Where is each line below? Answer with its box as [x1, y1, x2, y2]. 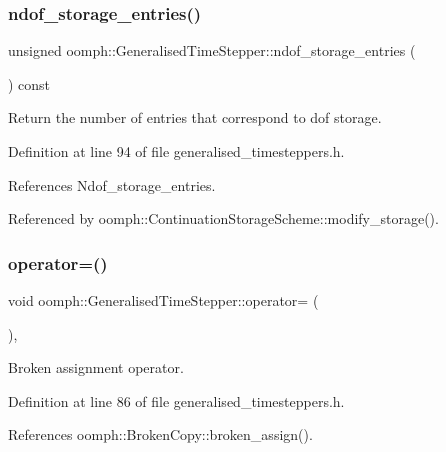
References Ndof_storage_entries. [8, 174, 216, 195]
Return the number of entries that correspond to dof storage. [8, 107, 382, 128]
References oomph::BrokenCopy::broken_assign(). [8, 424, 313, 445]
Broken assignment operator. [8, 357, 184, 378]
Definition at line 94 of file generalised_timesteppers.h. [8, 141, 345, 161]
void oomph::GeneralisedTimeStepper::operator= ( [8, 290, 319, 310]
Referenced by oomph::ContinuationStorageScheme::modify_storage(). [8, 208, 439, 229]
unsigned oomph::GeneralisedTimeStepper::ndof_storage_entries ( [8, 40, 416, 61]
